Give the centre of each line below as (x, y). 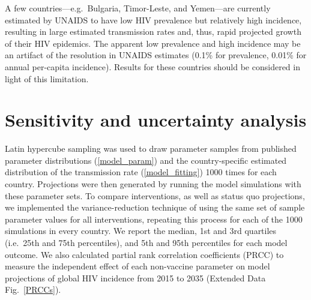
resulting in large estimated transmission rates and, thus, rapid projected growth (153, 31)
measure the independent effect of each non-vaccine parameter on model (137, 266)
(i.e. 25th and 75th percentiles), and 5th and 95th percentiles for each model (146, 243)
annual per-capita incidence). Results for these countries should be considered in (152, 66)
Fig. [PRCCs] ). (33, 289)
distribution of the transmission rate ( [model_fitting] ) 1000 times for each (141, 172)
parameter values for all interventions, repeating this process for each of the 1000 (154, 219)
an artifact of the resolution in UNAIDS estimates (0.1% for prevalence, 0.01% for (156, 55)
